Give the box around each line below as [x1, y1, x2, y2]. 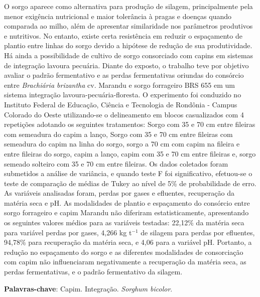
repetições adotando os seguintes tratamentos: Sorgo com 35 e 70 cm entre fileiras [4, 119, 255, 129]
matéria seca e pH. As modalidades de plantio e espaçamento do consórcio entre [4, 197, 250, 208]
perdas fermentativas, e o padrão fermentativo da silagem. [4, 266, 183, 277]
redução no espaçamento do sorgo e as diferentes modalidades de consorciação [4, 246, 243, 257]
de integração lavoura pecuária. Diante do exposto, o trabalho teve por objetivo [4, 60, 249, 70]
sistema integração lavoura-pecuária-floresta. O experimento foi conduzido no [4, 89, 241, 100]
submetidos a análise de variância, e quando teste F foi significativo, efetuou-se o [4, 168, 252, 179]
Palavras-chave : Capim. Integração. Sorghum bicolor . [4, 283, 173, 293]
